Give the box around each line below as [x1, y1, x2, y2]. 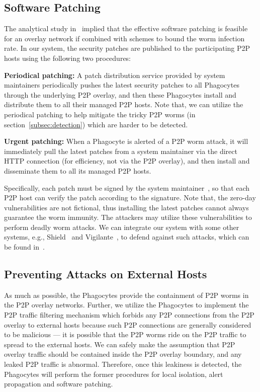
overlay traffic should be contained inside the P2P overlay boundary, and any [4, 349, 242, 359]
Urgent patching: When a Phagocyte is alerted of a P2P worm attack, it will [4, 136, 248, 146]
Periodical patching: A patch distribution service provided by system [4, 69, 225, 80]
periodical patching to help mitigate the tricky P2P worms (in [4, 109, 196, 119]
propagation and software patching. [4, 378, 113, 389]
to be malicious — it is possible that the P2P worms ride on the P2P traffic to [4, 329, 246, 340]
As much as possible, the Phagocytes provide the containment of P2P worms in [4, 289, 249, 300]
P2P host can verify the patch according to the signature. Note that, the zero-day [4, 192, 256, 203]
